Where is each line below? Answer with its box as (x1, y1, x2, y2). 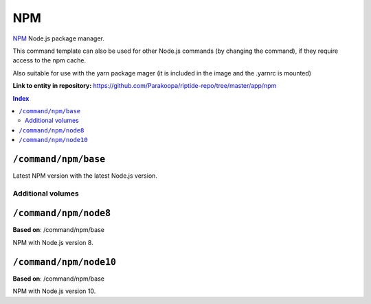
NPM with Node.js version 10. (12, 287, 96, 295)
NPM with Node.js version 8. (12, 238, 93, 246)
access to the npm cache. (12, 56, 86, 65)
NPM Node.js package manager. (12, 34, 104, 43)
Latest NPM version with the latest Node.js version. (12, 172, 158, 180)
